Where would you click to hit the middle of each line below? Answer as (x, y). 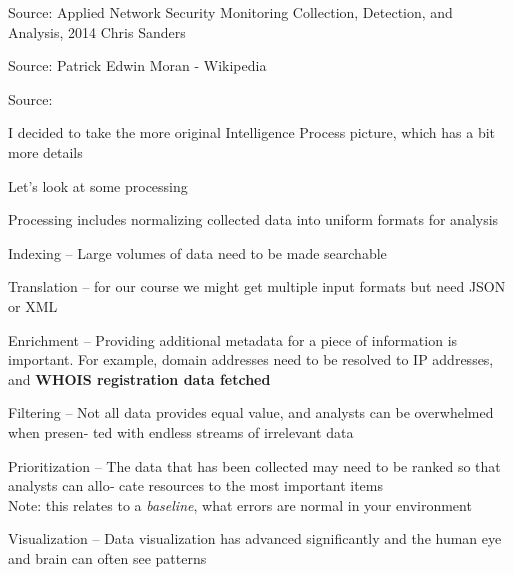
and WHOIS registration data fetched (139, 378)
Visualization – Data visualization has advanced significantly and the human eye (255, 538)
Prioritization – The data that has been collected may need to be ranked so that (254, 465)
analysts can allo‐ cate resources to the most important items (196, 485)
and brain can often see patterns (107, 557)
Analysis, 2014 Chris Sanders (97, 31)
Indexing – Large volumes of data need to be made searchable (197, 252)
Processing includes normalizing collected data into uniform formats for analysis (253, 219)
